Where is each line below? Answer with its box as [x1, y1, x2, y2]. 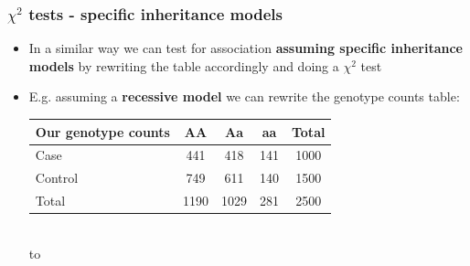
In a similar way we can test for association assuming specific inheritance [28, 38, 463, 58]
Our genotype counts [35, 122, 170, 141]
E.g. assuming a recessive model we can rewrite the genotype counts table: [28, 87, 460, 106]
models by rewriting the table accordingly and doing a [28, 56, 339, 75]
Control [35, 168, 79, 187]
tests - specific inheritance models [28, 2, 283, 25]
